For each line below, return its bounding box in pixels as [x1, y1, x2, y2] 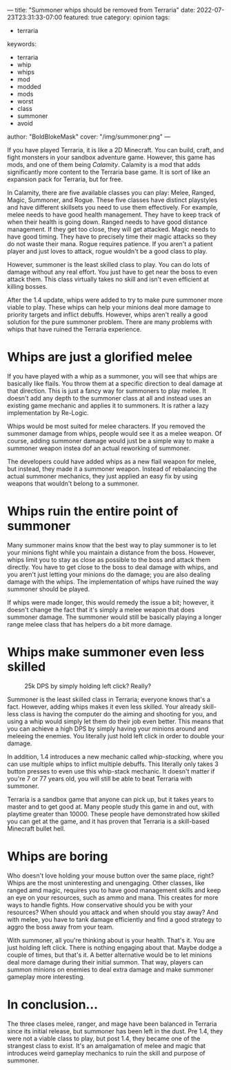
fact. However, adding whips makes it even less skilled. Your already [7, 703, 201, 711]
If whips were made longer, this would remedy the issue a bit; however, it [7, 598, 214, 606]
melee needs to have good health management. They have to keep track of [7, 210, 221, 219]
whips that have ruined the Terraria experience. [7, 325, 142, 333]
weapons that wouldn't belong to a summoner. [7, 479, 139, 487]
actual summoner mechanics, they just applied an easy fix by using [7, 472, 198, 480]
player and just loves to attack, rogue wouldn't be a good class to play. [7, 248, 208, 255]
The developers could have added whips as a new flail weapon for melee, [7, 457, 217, 465]
